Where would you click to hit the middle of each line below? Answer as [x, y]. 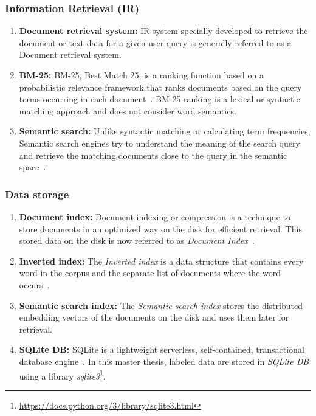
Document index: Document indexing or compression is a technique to [155, 216]
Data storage [37, 194]
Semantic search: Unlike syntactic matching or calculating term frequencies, [165, 131]
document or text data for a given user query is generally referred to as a [155, 42]
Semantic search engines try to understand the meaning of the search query [160, 143]
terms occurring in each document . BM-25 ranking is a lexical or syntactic [160, 99]
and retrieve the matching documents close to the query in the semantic [153, 155]
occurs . [34, 284]
